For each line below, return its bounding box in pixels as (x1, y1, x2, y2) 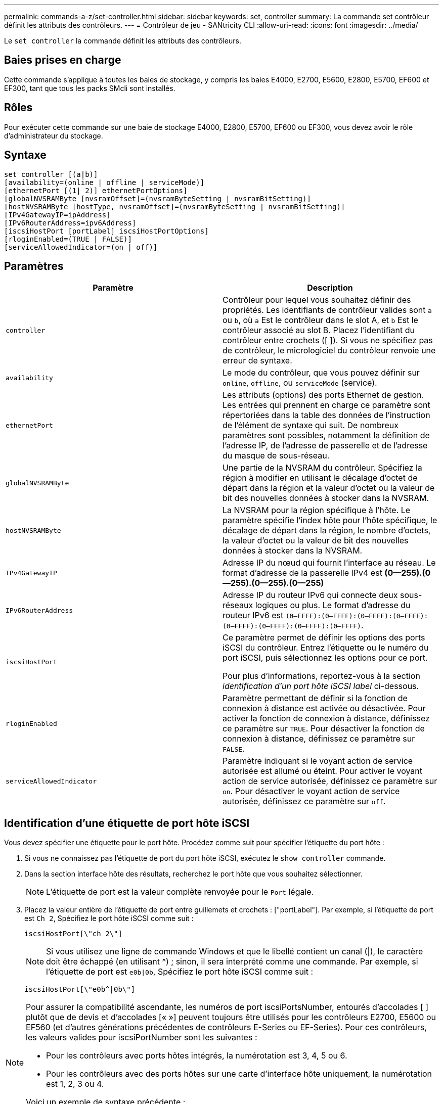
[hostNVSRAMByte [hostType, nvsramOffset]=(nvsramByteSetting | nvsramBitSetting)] (4, 202, 345, 211)
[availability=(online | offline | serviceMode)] (4, 178, 205, 187)
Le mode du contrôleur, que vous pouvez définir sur (223, 367, 420, 378)
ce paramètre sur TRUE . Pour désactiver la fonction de (223, 723, 425, 734)
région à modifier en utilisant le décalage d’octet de (223, 473, 418, 483)
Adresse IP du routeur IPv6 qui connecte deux (223, 590, 398, 601)
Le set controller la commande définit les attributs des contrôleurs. (4, 36, 241, 45)
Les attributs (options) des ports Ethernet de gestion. (223, 390, 424, 400)
